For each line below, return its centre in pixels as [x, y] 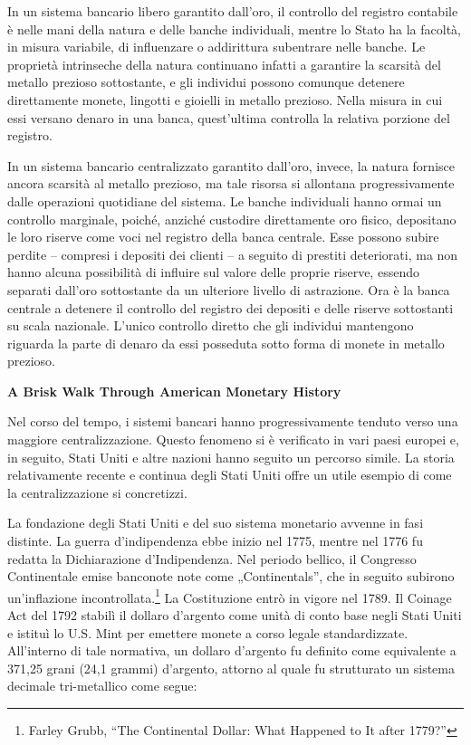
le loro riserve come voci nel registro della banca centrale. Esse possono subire [223, 237]
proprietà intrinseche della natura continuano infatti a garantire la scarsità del [224, 64]
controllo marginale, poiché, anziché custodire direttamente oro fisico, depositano [232, 219]
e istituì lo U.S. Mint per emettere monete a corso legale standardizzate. [208, 632]
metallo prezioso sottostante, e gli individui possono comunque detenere [206, 82]
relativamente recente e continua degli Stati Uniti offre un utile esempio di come [230, 475]
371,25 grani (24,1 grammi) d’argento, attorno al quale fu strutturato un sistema [231, 668]
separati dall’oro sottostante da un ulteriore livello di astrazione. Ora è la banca [229, 289]
